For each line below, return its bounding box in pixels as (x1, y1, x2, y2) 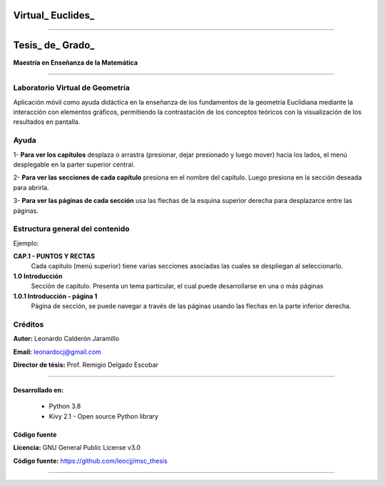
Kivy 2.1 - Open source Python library (48, 412, 159, 420)
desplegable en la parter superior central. (13, 160, 135, 169)
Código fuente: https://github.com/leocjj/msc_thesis (13, 456, 168, 465)
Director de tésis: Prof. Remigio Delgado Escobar (13, 360, 159, 369)
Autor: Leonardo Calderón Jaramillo (13, 335, 120, 343)
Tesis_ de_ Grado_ (13, 39, 96, 51)
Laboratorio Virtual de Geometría (13, 83, 130, 93)
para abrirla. (13, 183, 49, 192)
